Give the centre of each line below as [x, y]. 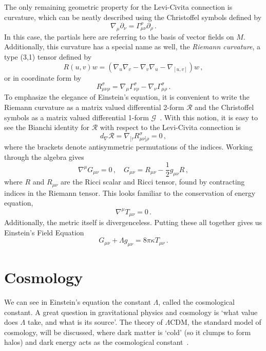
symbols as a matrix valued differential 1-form [77, 117]
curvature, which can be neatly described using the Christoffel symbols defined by [133, 17]
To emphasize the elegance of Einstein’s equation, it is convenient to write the [127, 97]
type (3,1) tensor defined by [48, 56]
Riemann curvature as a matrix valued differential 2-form [94, 107]
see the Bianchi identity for [47, 127]
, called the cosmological [196, 302]
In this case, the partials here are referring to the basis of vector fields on [119, 36]
